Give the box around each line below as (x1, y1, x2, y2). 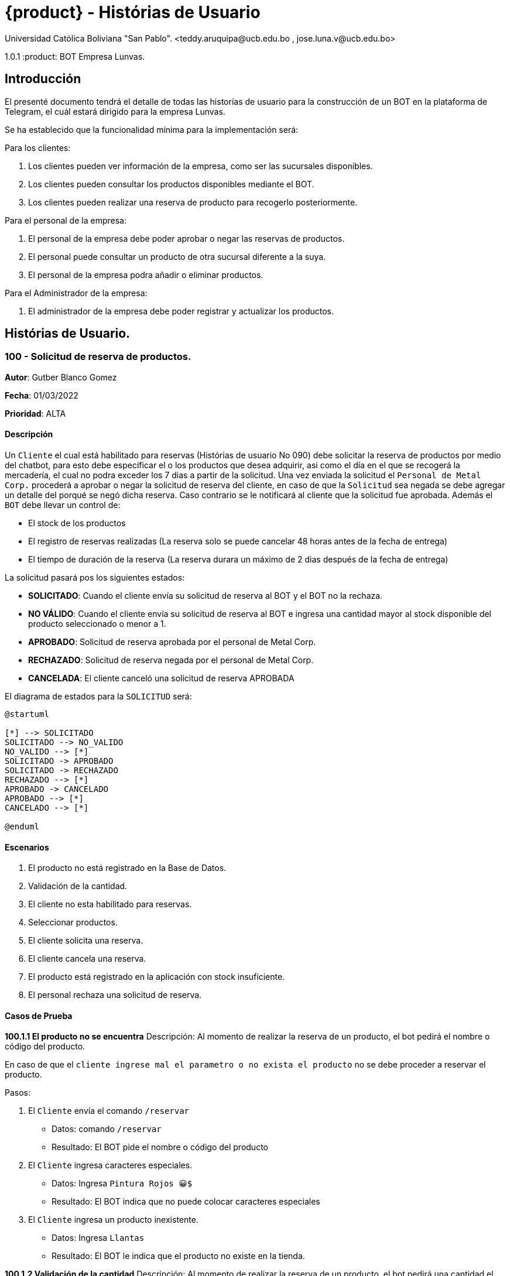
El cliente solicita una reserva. (28, 935, 143, 946)
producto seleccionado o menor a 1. (28, 619, 166, 629)
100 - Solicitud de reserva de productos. (5, 351, 191, 363)
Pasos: (5, 1088, 31, 1098)
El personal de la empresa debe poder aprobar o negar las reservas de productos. (28, 233, 345, 243)
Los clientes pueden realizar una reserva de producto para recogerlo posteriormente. (28, 197, 358, 207)
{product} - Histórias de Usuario (5, 2, 261, 22)
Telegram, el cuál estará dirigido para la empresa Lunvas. (5, 106, 225, 116)
